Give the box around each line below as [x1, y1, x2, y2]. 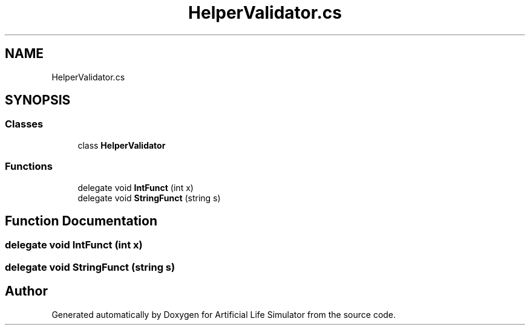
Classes [5, 118, 44, 131]
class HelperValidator [77, 140, 166, 150]
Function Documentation [5, 213, 157, 228]
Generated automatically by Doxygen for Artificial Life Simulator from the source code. [51, 309, 396, 320]
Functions [5, 160, 53, 173]
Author [5, 283, 48, 299]
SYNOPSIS [5, 92, 71, 108]
